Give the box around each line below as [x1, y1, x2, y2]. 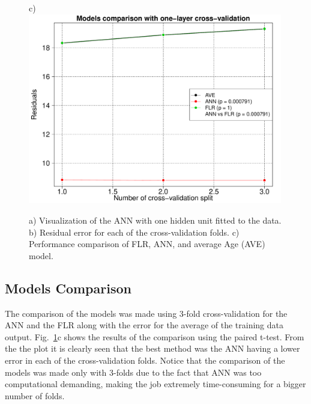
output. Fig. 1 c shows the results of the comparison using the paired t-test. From [5, 330, 304, 343]
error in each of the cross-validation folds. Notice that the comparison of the [5, 353, 285, 366]
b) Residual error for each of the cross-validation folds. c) [29, 225, 240, 238]
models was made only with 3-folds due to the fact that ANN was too [5, 366, 262, 378]
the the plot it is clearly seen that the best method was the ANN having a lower [5, 342, 300, 355]
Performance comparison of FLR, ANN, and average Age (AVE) [29, 237, 265, 250]
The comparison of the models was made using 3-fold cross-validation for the [5, 307, 288, 319]
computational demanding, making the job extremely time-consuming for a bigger [5, 378, 306, 390]
